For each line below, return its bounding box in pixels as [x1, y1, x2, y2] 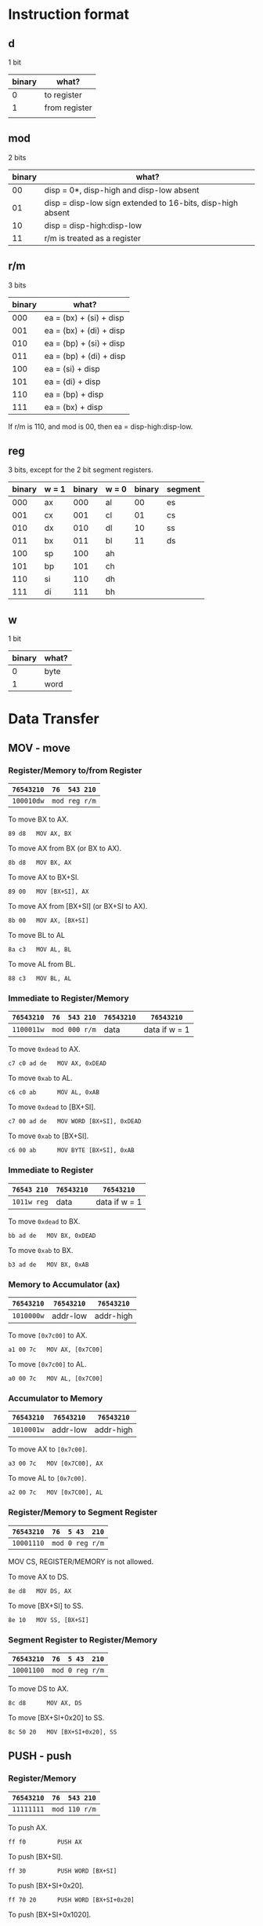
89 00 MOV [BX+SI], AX [8, 888, 89, 896]
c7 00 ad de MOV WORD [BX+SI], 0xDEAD [8, 1118, 142, 1126]
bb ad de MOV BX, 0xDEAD [8, 1232, 96, 1239]
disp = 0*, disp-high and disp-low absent [44, 185, 200, 196]
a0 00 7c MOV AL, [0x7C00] [8, 1375, 103, 1383]
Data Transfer [8, 710, 99, 728]
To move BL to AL [8, 931, 65, 940]
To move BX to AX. [8, 815, 69, 824]
